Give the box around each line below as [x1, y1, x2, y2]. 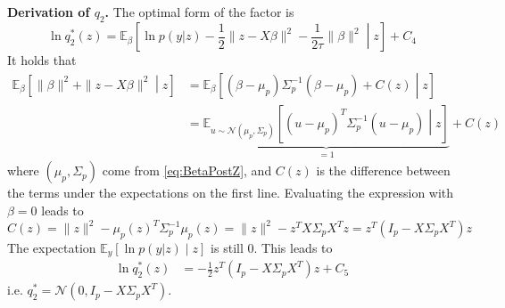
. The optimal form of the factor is [104, 3, 294, 20]
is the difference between [316, 161, 451, 180]
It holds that [7, 51, 77, 69]
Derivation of [7, 3, 90, 20]
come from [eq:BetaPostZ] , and [102, 161, 272, 180]
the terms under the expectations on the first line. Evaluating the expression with [7, 183, 454, 202]
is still [211, 238, 244, 256]
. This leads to [253, 238, 333, 256]
